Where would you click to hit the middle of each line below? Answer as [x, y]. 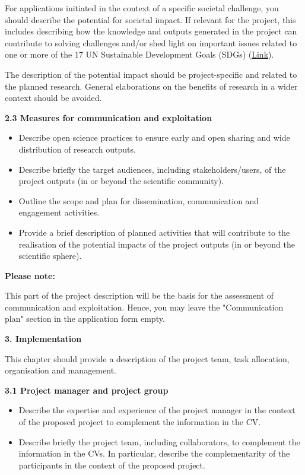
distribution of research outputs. [77, 149]
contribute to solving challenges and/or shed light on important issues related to [151, 42]
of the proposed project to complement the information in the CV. [140, 422]
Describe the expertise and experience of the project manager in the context [157, 410]
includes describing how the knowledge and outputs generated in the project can [151, 31]
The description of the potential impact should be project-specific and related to [151, 74]
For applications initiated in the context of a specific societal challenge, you [142, 8]
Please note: [30, 275]
